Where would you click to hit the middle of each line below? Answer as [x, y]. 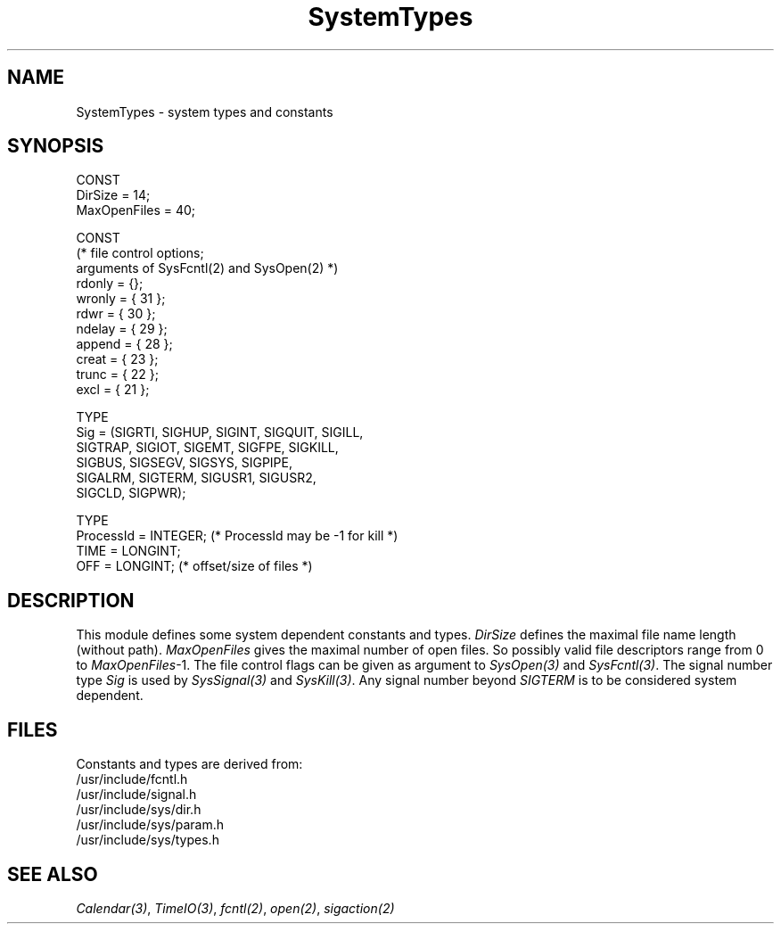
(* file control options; [140, 253]
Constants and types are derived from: [189, 764]
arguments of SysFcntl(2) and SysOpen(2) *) [207, 268]
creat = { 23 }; [117, 359]
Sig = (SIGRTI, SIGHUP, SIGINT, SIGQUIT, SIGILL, [220, 433]
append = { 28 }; [124, 344]
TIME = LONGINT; [128, 551]
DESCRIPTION [71, 600]
